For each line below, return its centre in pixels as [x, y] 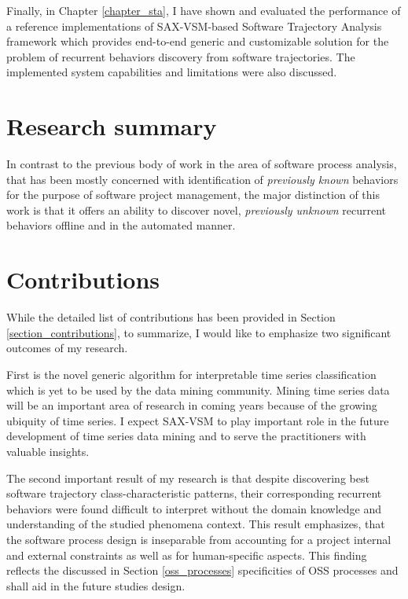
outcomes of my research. [67, 348]
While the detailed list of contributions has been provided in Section [171, 317]
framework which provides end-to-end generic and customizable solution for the [198, 41]
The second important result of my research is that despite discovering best [188, 478]
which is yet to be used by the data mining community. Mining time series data [198, 390]
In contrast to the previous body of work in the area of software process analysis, [202, 164]
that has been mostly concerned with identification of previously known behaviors [202, 179]
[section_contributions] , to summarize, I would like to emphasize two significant [199, 332]
